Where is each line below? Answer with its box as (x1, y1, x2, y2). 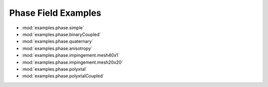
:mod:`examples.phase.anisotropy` (21, 45, 93, 51)
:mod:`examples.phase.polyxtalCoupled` (21, 73, 104, 79)
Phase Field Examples (9, 7, 101, 18)
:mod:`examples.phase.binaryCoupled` (21, 31, 101, 37)
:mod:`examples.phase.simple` (21, 25, 84, 31)
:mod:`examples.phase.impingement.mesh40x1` (21, 52, 120, 58)
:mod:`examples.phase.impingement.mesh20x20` (21, 59, 124, 65)
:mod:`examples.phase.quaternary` (21, 39, 94, 44)
